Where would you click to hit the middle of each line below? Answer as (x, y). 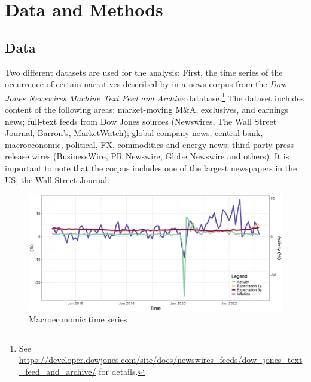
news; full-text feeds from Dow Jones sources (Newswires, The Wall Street (141, 121)
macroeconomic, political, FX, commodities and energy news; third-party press (149, 144)
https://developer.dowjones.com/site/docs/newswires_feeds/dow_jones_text (161, 360)
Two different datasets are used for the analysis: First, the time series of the (144, 72)
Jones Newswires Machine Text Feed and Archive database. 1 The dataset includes (155, 97)
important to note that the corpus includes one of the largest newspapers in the (151, 167)
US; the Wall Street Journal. (57, 179)
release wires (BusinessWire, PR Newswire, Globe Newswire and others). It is (147, 156)
